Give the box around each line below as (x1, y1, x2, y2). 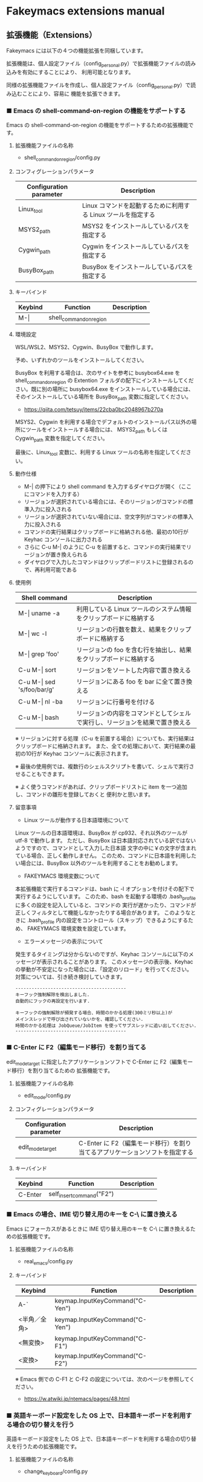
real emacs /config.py (24, 1257, 73, 1266)
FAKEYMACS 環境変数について (24, 872, 101, 879)
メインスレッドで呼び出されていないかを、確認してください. (14, 1017, 144, 1023)
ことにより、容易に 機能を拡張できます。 (22, 89, 124, 97)
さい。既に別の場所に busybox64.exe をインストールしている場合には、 (14, 385, 195, 392)
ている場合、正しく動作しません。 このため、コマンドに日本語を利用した (14, 852, 197, 859)
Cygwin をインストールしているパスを (82, 242, 190, 250)
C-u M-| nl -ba (18, 697, 63, 705)
